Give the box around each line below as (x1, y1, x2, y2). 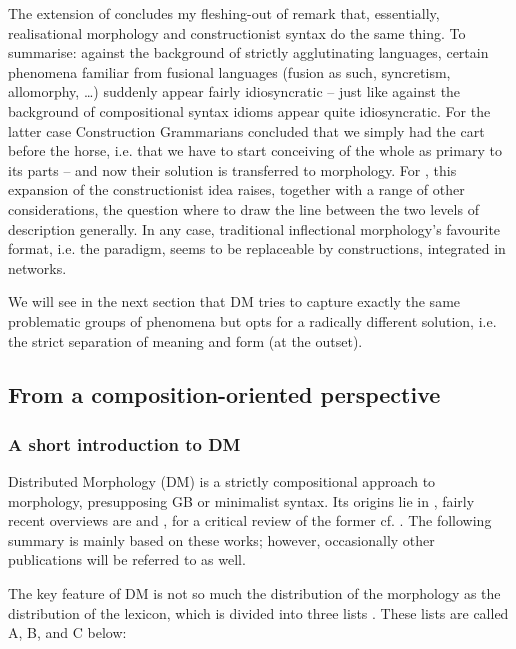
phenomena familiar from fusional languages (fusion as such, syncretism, (8, 61, 451, 82)
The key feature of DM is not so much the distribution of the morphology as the (8, 583, 501, 604)
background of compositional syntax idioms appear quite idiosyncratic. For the (8, 100, 491, 121)
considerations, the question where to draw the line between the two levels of (8, 198, 479, 219)
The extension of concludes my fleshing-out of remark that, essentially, (8, 3, 440, 23)
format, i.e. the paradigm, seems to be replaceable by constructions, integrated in (8, 238, 506, 259)
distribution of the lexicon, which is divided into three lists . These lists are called (8, 602, 509, 623)
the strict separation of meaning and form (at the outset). (8, 330, 363, 351)
